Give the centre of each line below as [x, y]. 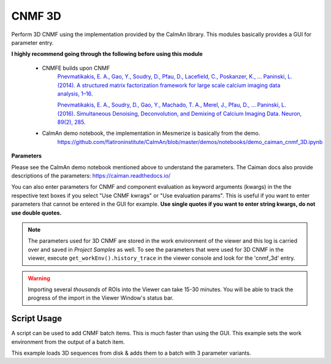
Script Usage [37, 319]
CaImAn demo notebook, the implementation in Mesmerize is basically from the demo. [151, 133]
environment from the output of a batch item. [68, 342]
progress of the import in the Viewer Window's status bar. [101, 298]
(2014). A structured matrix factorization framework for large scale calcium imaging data [169, 85]
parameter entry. [32, 42]
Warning [39, 278]
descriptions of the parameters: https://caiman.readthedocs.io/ [91, 176]
